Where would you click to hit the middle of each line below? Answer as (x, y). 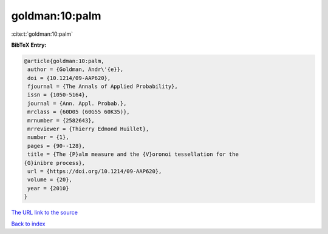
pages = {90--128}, (56, 146)
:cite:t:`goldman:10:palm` (42, 34)
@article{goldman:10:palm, (64, 61)
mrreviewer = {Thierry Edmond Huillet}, (88, 129)
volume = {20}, (50, 180)
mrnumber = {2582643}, (61, 120)
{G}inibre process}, (54, 163)
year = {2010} (48, 188)
